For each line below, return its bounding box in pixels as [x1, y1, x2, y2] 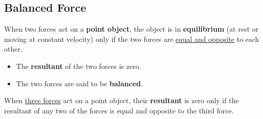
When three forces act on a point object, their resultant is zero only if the [4, 95, 239, 106]
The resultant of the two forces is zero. [16, 60, 141, 71]
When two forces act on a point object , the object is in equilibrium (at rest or [4, 23, 259, 34]
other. [4, 43, 22, 54]
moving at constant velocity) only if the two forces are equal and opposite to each [4, 33, 259, 44]
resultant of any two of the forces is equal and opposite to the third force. [4, 105, 234, 115]
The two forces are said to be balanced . [16, 78, 143, 88]
